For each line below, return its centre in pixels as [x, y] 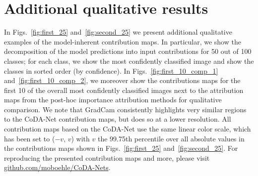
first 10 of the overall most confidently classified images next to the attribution [124, 90]
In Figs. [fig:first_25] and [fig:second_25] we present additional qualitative [118, 32]
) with [80, 138]
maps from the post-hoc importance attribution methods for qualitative [113, 100]
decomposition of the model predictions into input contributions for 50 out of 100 [128, 51]
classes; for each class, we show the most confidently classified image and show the [129, 61]
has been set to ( [30, 138]
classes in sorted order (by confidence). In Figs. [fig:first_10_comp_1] [111, 70]
